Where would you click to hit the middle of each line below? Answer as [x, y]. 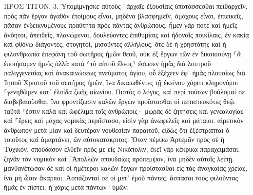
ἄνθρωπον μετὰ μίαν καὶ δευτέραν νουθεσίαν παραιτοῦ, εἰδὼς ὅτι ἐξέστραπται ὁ [117, 130]
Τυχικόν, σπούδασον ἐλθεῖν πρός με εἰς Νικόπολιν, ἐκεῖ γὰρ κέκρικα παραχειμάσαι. [122, 149]
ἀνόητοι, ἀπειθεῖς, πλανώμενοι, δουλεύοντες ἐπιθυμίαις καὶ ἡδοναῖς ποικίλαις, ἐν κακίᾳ [126, 34]
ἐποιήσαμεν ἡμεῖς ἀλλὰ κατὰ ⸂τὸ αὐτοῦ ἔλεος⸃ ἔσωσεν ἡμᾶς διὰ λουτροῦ [107, 63]
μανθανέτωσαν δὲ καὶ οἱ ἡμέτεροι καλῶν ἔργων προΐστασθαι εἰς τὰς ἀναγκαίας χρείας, [126, 168]
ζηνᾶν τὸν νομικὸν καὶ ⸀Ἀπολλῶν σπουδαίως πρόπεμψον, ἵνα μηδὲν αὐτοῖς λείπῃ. [119, 158]
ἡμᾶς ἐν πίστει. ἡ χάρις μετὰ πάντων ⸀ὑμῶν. [67, 187]
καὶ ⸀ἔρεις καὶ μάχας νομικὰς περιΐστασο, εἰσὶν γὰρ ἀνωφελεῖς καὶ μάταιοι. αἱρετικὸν [124, 120]
